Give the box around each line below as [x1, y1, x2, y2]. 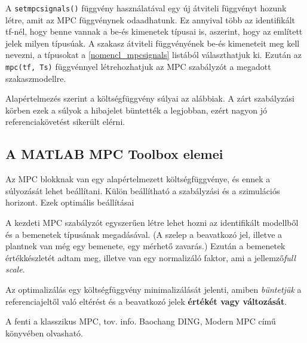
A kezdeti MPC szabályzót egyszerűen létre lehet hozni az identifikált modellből [5, 216, 299, 229]
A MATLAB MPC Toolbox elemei [5, 145, 223, 163]
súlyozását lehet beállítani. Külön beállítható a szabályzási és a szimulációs [5, 184, 280, 197]
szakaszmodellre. [5, 72, 66, 84]
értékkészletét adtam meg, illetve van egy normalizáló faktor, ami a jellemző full [5, 251, 296, 264]
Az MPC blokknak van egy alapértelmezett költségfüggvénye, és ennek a [5, 173, 271, 185]
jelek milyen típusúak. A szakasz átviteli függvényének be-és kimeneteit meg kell [5, 36, 300, 49]
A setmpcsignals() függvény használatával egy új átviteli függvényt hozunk [5, 2, 287, 14]
